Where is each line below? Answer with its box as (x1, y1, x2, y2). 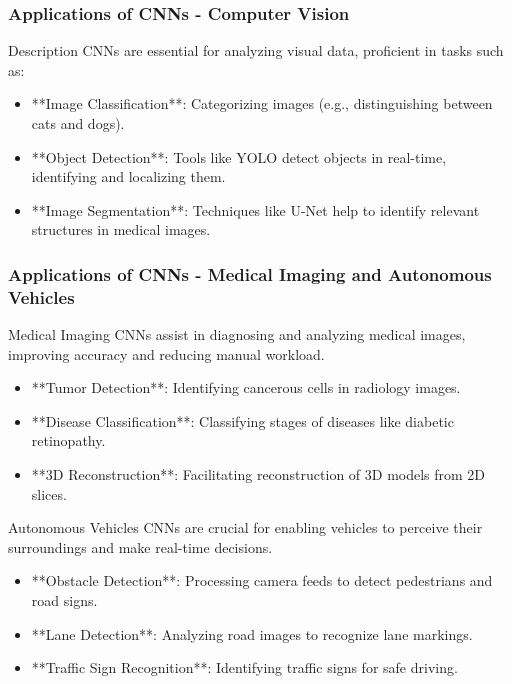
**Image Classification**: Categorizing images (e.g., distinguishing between (31, 93, 493, 114)
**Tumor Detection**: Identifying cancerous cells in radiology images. (31, 377, 461, 398)
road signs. (31, 590, 98, 611)
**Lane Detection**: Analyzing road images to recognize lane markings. (31, 623, 473, 644)
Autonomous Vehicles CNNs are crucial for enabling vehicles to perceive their (8, 517, 483, 538)
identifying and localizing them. (31, 166, 226, 187)
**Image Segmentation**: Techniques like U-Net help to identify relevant (31, 199, 480, 220)
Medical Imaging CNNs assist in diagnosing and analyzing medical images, (8, 324, 466, 345)
